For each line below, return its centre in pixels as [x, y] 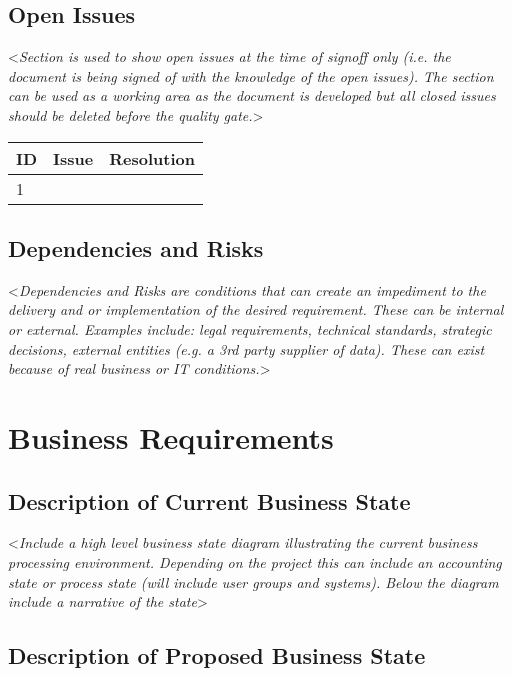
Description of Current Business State [209, 500]
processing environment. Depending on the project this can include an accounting [255, 561]
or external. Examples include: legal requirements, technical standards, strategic [250, 328]
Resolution [152, 158]
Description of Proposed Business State [217, 655]
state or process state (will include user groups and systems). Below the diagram [253, 581]
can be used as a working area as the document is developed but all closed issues [252, 95]
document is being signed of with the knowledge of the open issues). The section [251, 75]
